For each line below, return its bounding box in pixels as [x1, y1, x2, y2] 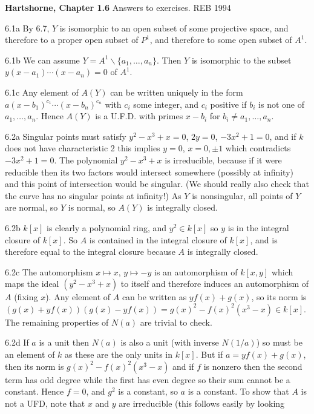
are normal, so [5, 201, 58, 214]
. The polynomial [54, 153, 118, 166]
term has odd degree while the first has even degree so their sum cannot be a [5, 373, 290, 386]
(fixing [14, 291, 38, 303]
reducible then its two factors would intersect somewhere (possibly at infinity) [5, 165, 293, 178]
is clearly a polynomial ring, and [46, 221, 167, 234]
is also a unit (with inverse [120, 336, 219, 349]
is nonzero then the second [203, 360, 303, 372]
